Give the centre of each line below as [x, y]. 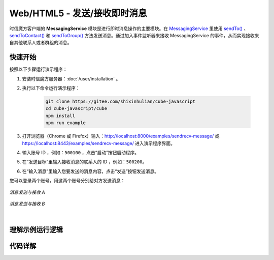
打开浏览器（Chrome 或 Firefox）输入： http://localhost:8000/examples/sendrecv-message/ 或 [121, 136]
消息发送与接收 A [27, 192]
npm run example [66, 123]
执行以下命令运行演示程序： [51, 88]
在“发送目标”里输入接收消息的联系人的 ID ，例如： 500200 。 [84, 162]
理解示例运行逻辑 [36, 230]
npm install [60, 115]
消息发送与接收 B [27, 204]
